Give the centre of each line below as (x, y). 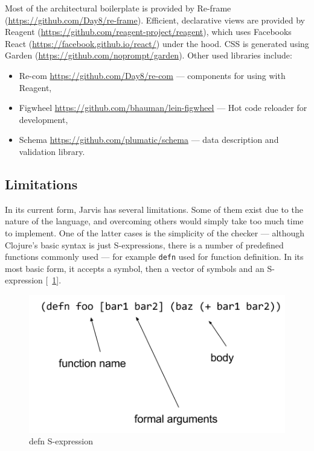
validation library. (52, 151)
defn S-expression (61, 441)
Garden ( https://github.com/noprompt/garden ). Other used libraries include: (149, 55)
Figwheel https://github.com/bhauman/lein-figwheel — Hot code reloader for (163, 108)
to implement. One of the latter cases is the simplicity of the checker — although (155, 232)
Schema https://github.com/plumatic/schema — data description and (149, 140)
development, (43, 119)
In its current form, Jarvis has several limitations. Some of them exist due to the (154, 209)
